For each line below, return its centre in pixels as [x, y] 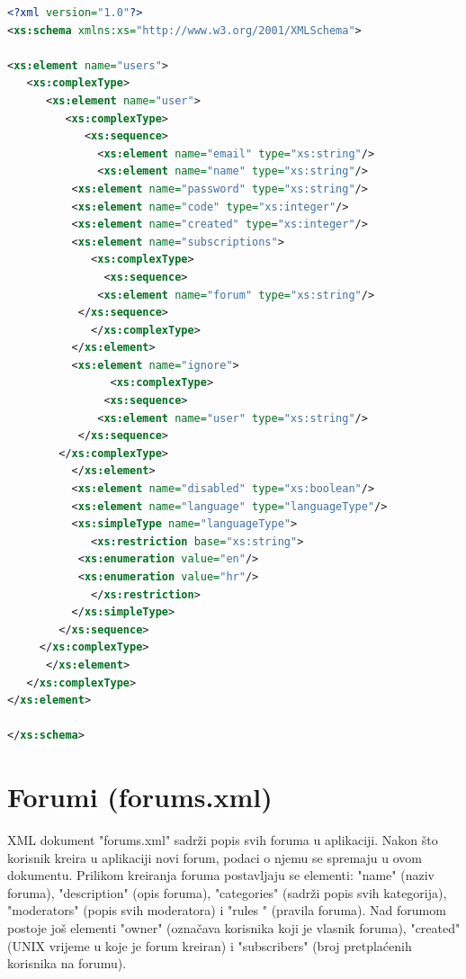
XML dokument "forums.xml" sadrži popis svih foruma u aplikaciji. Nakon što [223, 840]
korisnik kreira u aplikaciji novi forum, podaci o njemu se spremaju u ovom [215, 857]
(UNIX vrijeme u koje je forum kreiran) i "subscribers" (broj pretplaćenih [210, 945]
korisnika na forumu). [67, 963]
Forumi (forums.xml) [140, 797]
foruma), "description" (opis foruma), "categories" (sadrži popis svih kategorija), [227, 892]
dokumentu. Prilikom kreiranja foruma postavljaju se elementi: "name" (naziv [221, 875]
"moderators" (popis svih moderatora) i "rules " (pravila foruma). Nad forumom [227, 910]
